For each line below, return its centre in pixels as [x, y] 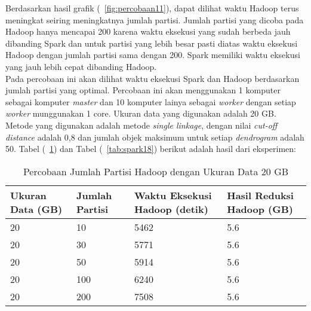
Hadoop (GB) [260, 209]
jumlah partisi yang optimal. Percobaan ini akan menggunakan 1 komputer [143, 90]
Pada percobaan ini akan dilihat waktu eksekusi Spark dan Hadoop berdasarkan [153, 78]
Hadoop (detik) [171, 209]
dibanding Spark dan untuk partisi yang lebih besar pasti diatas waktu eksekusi [152, 43]
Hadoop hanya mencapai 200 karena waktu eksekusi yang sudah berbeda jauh [148, 31]
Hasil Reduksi [260, 195]
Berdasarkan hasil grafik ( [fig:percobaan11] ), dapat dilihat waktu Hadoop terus [152, 8]
